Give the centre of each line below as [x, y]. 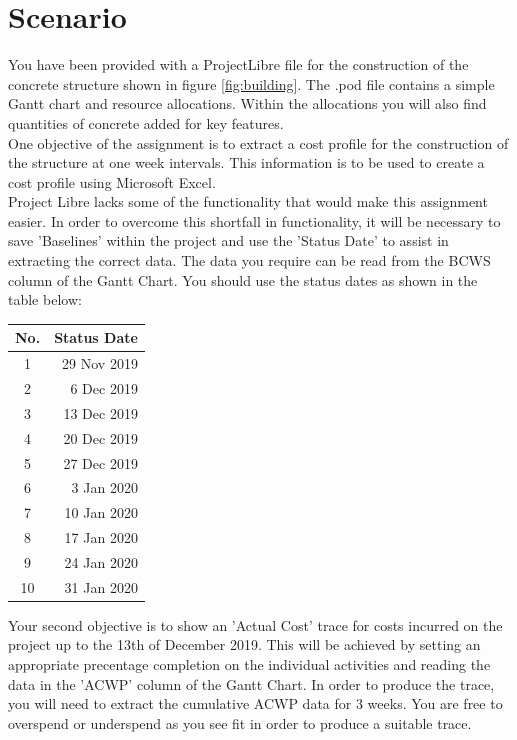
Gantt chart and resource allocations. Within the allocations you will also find [247, 103]
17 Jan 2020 [101, 537]
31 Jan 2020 [101, 586]
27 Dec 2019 [100, 462]
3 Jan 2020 [104, 487]
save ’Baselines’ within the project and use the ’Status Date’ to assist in [228, 240]
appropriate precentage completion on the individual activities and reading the [249, 664]
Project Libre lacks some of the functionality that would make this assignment [248, 201]
